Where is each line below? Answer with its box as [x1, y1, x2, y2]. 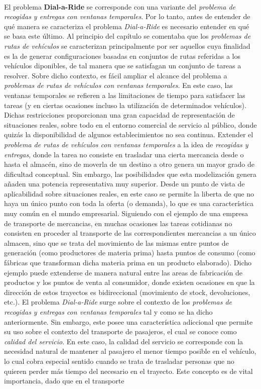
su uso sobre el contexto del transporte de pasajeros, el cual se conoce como [4, 326, 237, 337]
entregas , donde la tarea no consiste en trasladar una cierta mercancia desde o [4, 149, 244, 159]
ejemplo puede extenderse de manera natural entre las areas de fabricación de [4, 267, 242, 277]
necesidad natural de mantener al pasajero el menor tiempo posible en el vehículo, [4, 346, 256, 356]
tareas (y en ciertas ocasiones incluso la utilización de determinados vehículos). [4, 100, 246, 110]
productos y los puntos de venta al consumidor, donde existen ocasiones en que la [4, 277, 255, 287]
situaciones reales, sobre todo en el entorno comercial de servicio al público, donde [4, 119, 257, 130]
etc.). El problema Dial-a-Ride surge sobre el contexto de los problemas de [4, 297, 232, 307]
